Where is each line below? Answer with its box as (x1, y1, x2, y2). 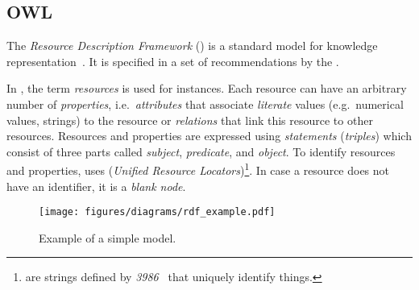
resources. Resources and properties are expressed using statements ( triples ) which (6, 127, 412, 144)
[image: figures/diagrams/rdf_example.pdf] (39, 206, 276, 218)
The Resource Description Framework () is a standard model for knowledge (6, 37, 378, 54)
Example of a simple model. (39, 229, 176, 246)
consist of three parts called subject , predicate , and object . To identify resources (6, 143, 396, 159)
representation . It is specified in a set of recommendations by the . (6, 52, 339, 69)
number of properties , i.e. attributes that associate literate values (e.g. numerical (6, 95, 404, 112)
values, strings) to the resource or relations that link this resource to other (6, 111, 373, 128)
